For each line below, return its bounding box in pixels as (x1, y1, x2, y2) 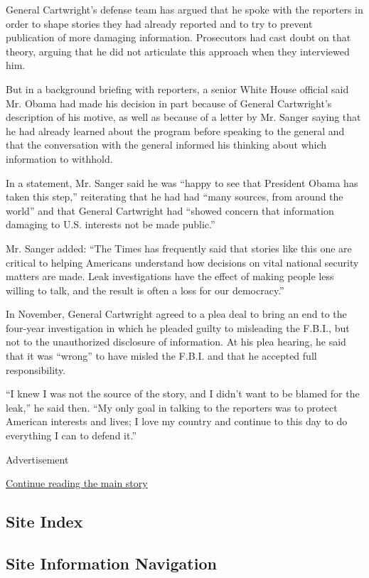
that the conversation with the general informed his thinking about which (6, 137, 327, 152)
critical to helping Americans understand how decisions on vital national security (6, 255, 359, 269)
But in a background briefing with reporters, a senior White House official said (6, 81, 349, 96)
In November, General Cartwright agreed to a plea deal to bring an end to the (6, 306, 347, 321)
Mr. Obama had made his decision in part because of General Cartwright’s (6, 95, 332, 110)
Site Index (6, 510, 83, 532)
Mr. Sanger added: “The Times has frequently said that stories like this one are (6, 240, 352, 255)
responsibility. (6, 362, 66, 377)
